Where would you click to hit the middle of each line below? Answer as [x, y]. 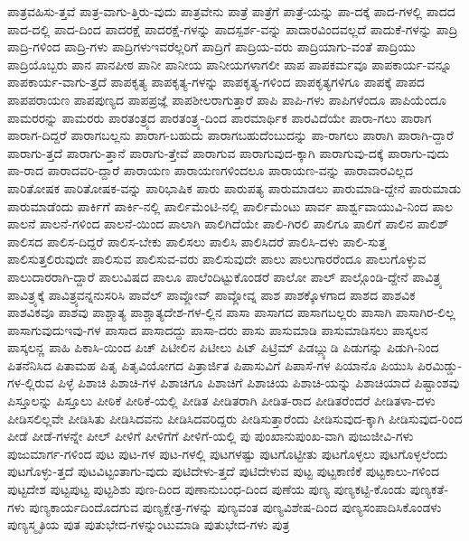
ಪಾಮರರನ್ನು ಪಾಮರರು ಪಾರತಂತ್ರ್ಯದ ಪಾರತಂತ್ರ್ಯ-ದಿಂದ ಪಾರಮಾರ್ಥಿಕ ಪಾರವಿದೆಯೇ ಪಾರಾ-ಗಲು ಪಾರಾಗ [220, 117]
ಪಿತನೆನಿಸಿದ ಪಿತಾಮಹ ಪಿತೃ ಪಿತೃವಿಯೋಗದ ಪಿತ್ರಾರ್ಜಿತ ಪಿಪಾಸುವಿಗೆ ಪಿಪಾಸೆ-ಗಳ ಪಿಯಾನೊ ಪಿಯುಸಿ [211, 364]
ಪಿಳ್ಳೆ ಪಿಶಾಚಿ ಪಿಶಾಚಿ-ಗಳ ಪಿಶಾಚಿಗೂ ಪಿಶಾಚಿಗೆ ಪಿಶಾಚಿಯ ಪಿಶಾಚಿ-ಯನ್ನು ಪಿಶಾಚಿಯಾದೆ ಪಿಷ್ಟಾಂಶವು [258, 382]
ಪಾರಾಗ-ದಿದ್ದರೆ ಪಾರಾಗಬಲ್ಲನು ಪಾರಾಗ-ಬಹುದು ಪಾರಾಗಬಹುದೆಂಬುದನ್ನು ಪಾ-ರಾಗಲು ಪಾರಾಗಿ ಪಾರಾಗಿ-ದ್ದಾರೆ [230, 135]
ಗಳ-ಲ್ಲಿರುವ [31, 382]
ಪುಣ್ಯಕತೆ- [429, 489]
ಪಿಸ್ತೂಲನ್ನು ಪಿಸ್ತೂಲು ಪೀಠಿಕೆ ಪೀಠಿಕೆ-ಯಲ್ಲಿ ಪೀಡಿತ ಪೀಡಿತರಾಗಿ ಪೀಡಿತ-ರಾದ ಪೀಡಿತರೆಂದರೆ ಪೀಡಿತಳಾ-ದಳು [221, 401]
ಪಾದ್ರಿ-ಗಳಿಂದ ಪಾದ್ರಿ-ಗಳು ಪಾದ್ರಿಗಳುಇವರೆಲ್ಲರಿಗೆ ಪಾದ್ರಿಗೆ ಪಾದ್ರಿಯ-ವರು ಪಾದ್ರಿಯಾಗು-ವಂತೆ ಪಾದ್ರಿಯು [211, 47]
